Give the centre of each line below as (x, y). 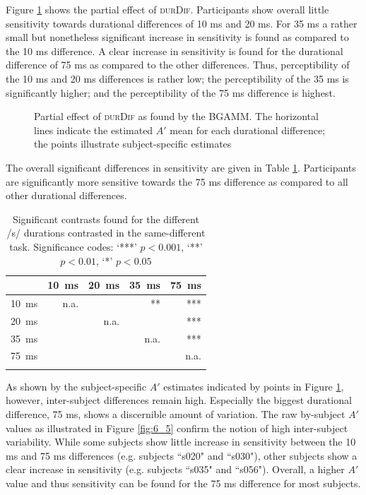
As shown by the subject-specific (76, 386)
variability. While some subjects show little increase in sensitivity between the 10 (181, 442)
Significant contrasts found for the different (106, 219)
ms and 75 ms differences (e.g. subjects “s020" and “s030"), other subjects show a (182, 455)
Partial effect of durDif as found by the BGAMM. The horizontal (176, 116)
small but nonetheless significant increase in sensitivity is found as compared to (177, 37)
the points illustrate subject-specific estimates (133, 144)
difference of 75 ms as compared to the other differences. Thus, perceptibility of (178, 65)
